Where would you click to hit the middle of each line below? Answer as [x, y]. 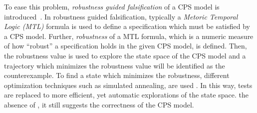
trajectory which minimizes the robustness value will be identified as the [115, 65]
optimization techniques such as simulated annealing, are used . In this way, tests [128, 85]
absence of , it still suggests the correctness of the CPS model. [99, 104]
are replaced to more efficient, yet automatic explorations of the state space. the [126, 95]
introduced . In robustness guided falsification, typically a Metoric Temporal [121, 16]
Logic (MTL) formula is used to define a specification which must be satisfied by [127, 26]
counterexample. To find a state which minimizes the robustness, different [117, 75]
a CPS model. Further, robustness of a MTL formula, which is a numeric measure [129, 36]
